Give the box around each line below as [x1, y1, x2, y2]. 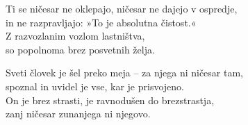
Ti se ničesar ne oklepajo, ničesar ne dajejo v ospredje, [6, 1, 238, 15]
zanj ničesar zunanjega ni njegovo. [6, 106, 151, 121]
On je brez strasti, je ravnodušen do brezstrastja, [6, 92, 215, 107]
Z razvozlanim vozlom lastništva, [6, 28, 145, 43]
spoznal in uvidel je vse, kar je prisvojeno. [6, 78, 184, 93]
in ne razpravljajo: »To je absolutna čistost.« [6, 15, 197, 29]
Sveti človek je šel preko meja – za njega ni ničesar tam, [6, 65, 244, 80]
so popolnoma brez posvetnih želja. [6, 42, 155, 56]
